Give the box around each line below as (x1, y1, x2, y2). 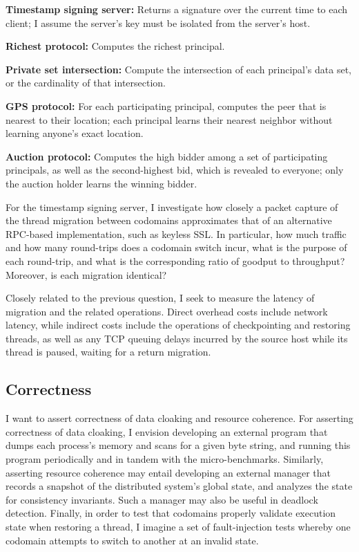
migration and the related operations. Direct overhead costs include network (6, 304, 328, 318)
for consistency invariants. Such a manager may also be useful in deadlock (6, 492, 318, 506)
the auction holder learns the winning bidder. (6, 176, 197, 190)
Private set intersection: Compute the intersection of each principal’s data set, (6, 62, 351, 76)
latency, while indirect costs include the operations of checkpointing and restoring (6, 318, 351, 332)
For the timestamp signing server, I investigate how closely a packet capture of (6, 199, 338, 214)
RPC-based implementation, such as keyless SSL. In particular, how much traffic (6, 226, 347, 241)
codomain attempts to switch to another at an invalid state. (6, 533, 259, 547)
